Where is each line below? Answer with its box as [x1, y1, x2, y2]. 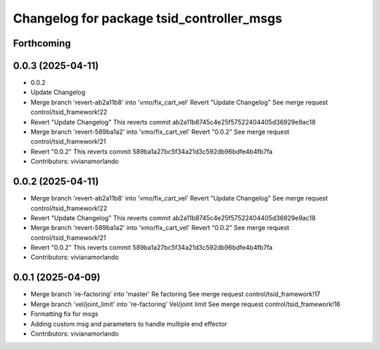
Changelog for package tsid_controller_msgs [13, 11, 283, 26]
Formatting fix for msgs [30, 310, 99, 318]
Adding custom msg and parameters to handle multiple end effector [30, 319, 228, 328]
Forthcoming [13, 37, 71, 49]
